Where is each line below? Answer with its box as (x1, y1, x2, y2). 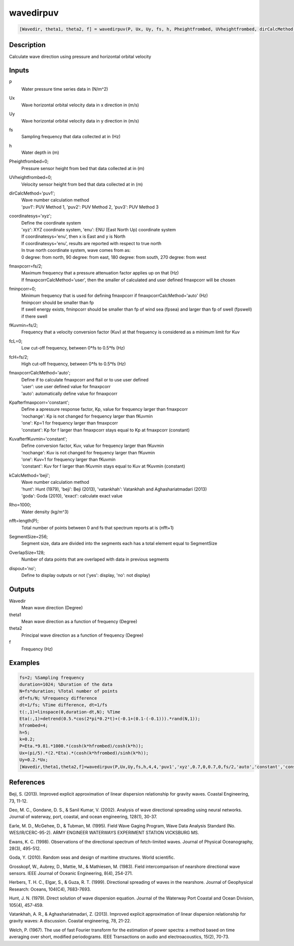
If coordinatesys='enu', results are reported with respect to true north (21, 240, 162, 246)
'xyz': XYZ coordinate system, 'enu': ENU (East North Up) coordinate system (21, 226, 176, 232)
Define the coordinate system (21, 220, 81, 225)
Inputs (9, 66, 29, 75)
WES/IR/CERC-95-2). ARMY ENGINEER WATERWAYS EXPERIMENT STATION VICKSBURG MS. (9, 830, 199, 836)
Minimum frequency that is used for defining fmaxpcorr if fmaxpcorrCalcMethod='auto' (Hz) (21, 293, 208, 299)
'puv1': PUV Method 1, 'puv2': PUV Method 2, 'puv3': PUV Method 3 (21, 204, 159, 210)
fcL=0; (9, 338, 23, 344)
